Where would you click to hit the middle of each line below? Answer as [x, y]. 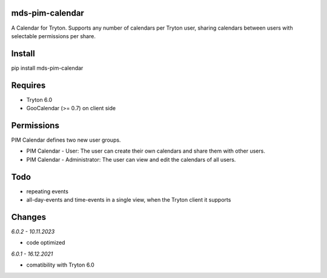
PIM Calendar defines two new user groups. [66, 140]
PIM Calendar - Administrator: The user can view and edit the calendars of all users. [131, 159]
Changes [29, 217]
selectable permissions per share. [54, 36]
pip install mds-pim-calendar [47, 68]
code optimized [46, 243]
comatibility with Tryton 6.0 [61, 265]
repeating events [48, 191]
